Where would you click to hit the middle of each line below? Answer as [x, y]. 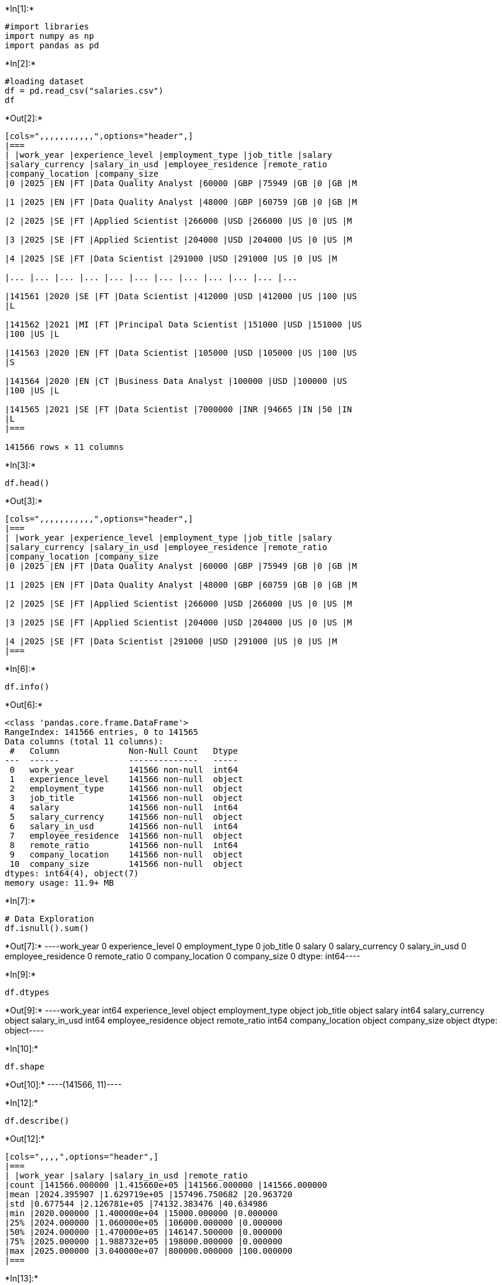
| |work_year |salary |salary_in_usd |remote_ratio [127, 1175]
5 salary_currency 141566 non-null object [126, 817]
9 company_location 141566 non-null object [126, 855]
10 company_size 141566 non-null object [126, 864]
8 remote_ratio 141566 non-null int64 [124, 845]
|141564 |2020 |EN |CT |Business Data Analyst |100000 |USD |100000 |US [176, 381]
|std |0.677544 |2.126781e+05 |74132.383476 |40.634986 [136, 1204]
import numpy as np [49, 36]
